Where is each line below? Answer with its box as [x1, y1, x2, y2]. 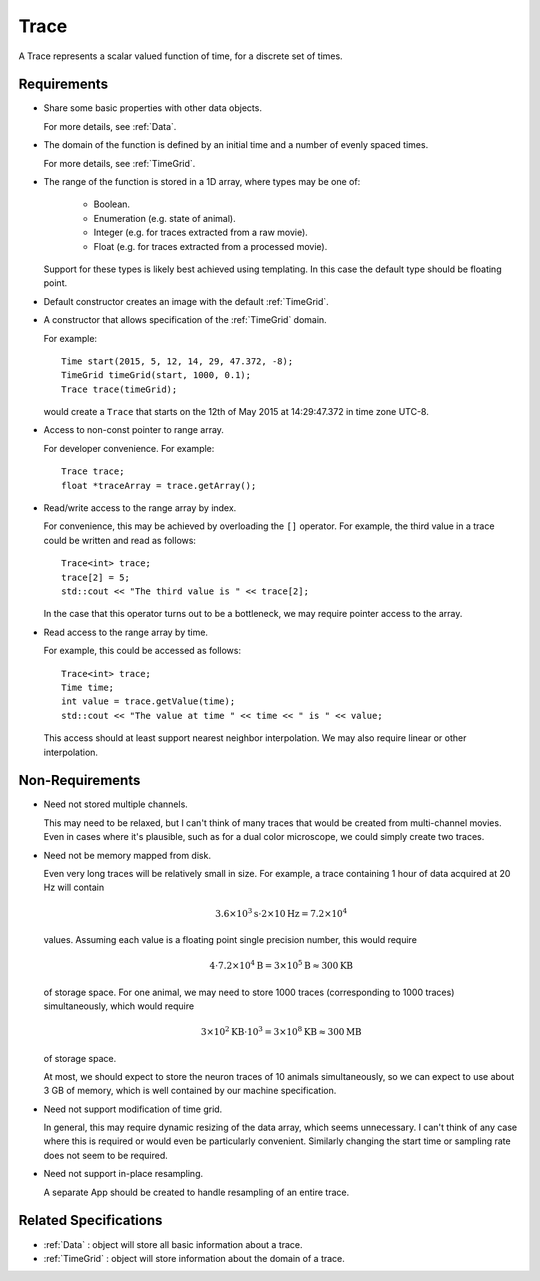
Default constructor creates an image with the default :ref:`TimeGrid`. [43, 295, 329, 307]
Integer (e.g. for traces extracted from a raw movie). [93, 226, 309, 239]
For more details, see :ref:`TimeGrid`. [43, 157, 196, 169]
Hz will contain [43, 881, 105, 894]
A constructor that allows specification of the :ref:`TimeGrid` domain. [43, 314, 327, 326]
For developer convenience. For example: [43, 442, 215, 454]
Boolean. [93, 198, 130, 210]
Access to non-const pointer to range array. [43, 424, 225, 436]
